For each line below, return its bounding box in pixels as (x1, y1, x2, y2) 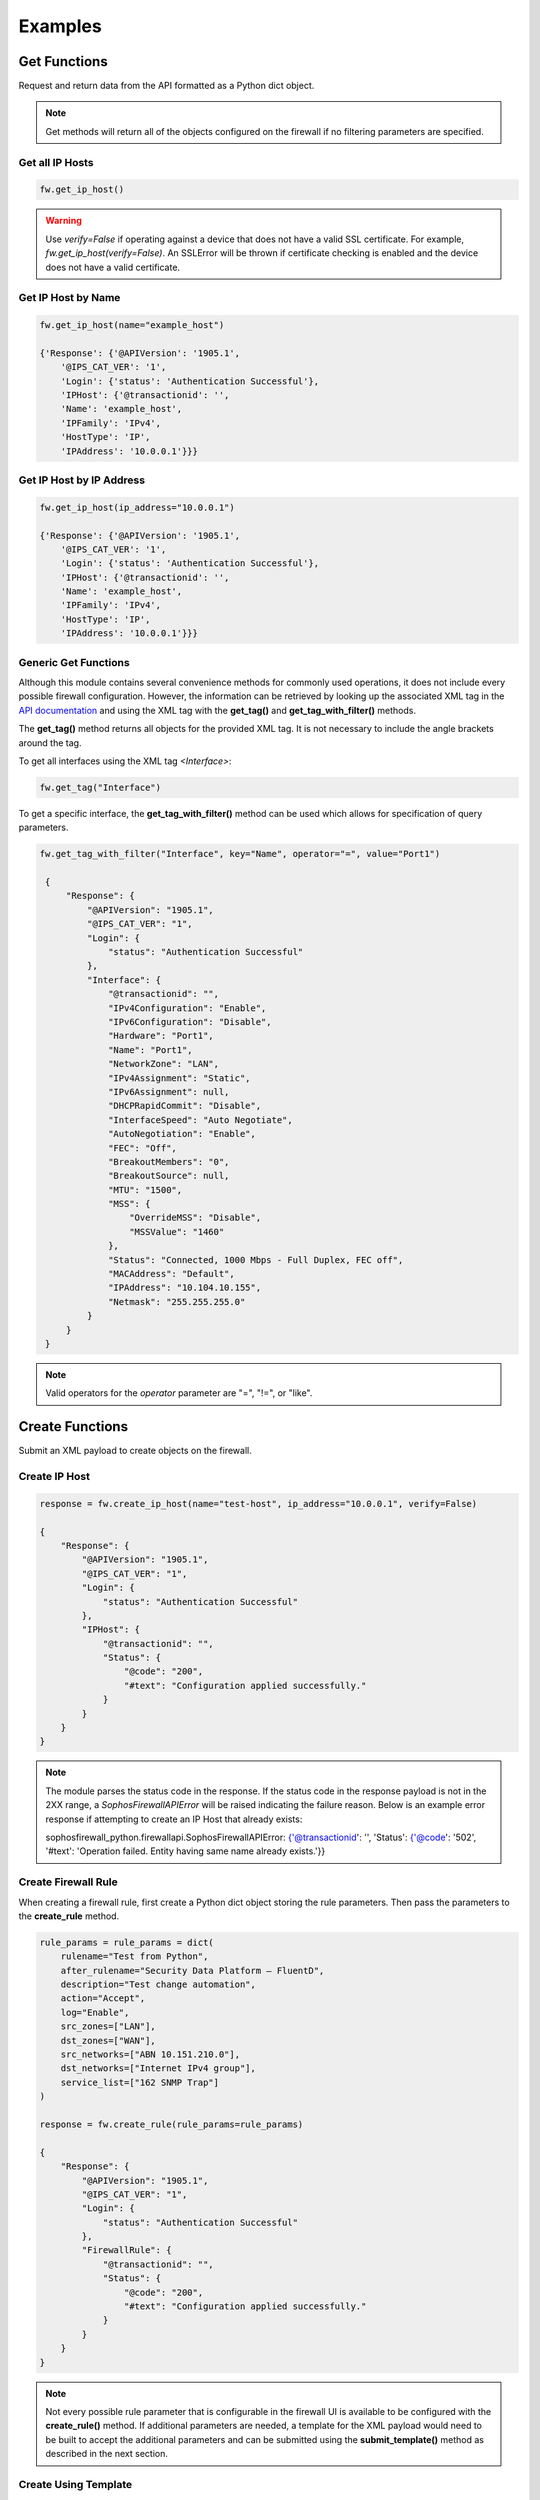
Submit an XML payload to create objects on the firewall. (18, 1445, 252, 1457)
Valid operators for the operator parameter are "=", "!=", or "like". (45, 1387, 313, 1399)
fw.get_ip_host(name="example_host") (39, 320, 225, 331)
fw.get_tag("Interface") (39, 781, 162, 793)
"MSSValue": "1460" (128, 1226, 225, 1237)
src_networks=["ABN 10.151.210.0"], (60, 2049, 240, 2060)
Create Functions (18, 1418, 129, 1435)
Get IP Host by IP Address (18, 473, 145, 487)
